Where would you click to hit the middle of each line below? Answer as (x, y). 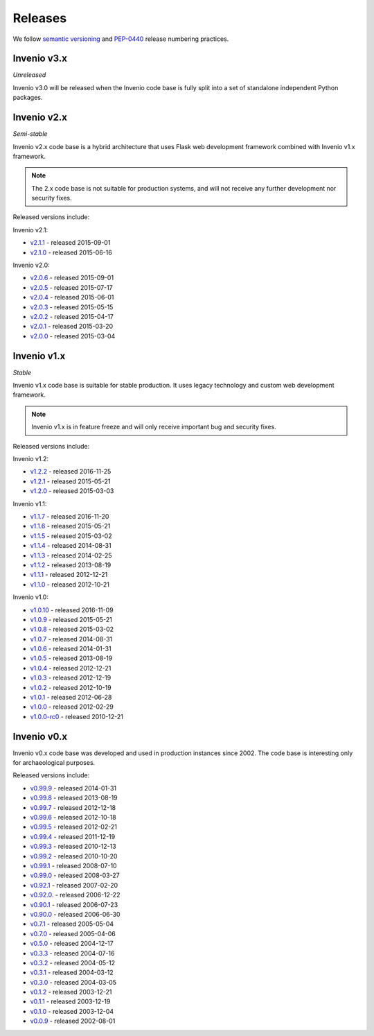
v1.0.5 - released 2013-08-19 (71, 658)
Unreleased (29, 75)
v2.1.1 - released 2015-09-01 (70, 243)
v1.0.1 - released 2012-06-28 (71, 698)
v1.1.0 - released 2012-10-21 (70, 584)
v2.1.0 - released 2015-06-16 (71, 252)
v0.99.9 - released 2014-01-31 (73, 788)
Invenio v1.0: (30, 597)
